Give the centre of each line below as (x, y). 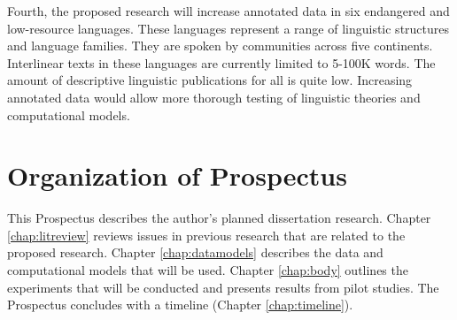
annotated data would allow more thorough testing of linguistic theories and (214, 97)
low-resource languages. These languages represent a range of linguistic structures (228, 28)
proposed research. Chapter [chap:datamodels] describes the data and (195, 252)
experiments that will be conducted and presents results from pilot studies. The (223, 287)
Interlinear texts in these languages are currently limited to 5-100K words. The (221, 62)
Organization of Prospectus (177, 175)
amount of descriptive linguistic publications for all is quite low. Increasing (210, 80)
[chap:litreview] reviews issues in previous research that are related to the (206, 235)
